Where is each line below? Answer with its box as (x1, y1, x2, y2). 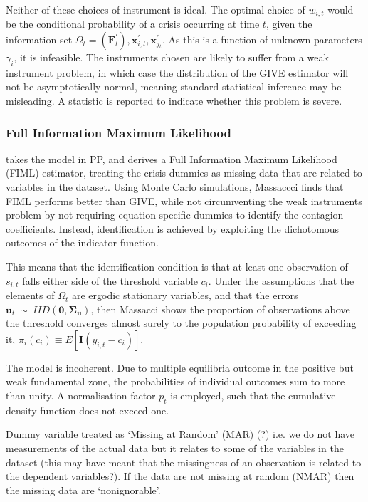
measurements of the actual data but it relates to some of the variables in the (6, 441, 344, 455)
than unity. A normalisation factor (6, 388, 156, 403)
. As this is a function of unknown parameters (162, 32, 362, 47)
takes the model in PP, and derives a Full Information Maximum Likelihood (6, 151, 337, 166)
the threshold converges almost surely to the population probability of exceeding (6, 315, 357, 330)
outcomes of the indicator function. (6, 235, 159, 250)
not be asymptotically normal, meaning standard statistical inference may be (6, 79, 342, 94)
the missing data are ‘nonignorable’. (6, 482, 161, 497)
